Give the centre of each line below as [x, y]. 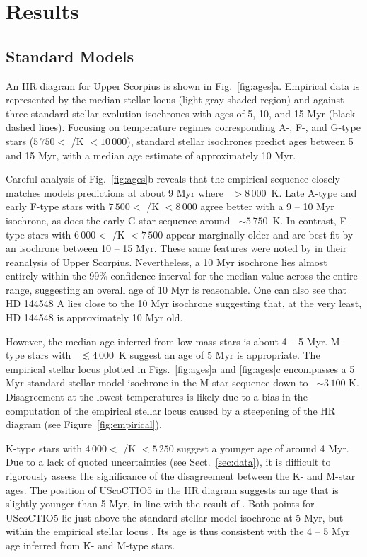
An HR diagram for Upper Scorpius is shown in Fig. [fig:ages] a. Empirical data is [183, 85]
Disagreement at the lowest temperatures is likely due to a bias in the [157, 397]
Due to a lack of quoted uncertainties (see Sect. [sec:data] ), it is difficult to [168, 462]
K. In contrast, [304, 220]
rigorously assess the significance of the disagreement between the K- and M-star [181, 476]
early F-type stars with [56, 206]
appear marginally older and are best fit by [260, 234]
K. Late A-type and [314, 192]
